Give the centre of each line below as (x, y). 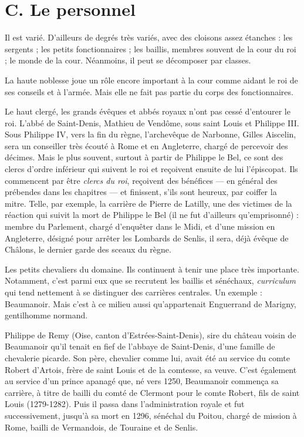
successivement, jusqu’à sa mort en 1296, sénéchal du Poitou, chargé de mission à (151, 415)
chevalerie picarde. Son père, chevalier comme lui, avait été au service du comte (147, 357)
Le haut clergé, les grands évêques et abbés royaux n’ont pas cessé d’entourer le (148, 111)
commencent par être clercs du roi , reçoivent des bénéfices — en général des (141, 180)
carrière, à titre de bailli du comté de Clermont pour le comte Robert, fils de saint (152, 392)
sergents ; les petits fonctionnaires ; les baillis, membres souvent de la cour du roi (151, 48)
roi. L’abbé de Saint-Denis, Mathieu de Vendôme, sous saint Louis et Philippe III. (152, 122)
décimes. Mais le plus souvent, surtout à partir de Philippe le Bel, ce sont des (144, 157)
